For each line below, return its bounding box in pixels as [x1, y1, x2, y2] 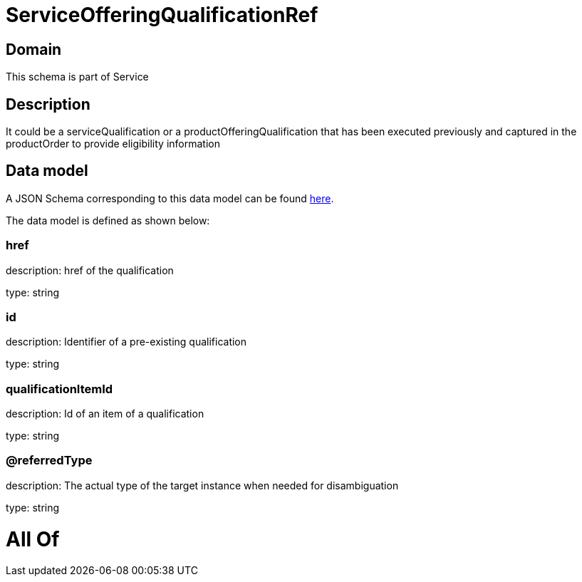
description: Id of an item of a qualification [6, 407, 204, 420]
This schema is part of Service [6, 71, 149, 83]
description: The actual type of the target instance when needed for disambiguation [6, 479, 399, 492]
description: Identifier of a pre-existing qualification [6, 336, 247, 348]
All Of [6, 526, 60, 551]
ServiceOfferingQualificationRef [6, 3, 318, 27]
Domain [6, 40, 62, 58]
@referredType [6, 453, 93, 468]
